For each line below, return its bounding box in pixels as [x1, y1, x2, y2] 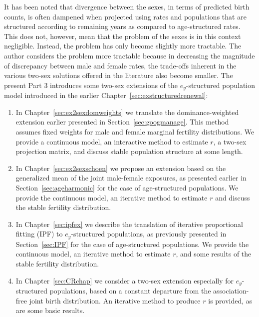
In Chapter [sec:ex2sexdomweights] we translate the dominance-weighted [15, 106, 239, 117]
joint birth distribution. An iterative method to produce [29, 295, 201, 305]
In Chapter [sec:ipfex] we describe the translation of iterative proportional [15, 218, 243, 229]
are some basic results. [15, 305, 85, 315]
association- [213, 285, 249, 296]
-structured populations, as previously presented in [71, 228, 227, 239]
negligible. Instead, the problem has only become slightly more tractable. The [4, 40, 242, 51]
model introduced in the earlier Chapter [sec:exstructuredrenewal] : [4, 90, 208, 100]
